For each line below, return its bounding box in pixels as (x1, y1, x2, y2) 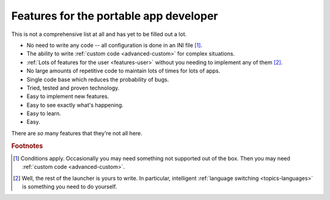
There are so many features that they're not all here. (11, 129, 143, 137)
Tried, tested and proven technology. (26, 84, 120, 91)
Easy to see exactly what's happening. (26, 101, 123, 109)
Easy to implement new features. (26, 93, 109, 100)
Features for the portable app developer (11, 9, 218, 23)
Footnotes (11, 141, 43, 150)
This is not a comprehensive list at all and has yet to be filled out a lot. (11, 30, 187, 38)
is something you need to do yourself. (22, 183, 117, 190)
